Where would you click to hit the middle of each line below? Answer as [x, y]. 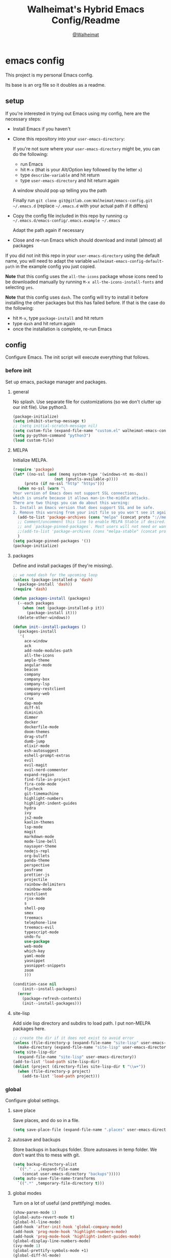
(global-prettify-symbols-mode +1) [51, 1251]
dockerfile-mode [41, 727]
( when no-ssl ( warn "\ [42, 488]
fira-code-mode [40, 784]
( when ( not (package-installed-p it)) [63, 608]
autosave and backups [36, 1139]
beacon [31, 670]
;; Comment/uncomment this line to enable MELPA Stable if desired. [92, 522]
